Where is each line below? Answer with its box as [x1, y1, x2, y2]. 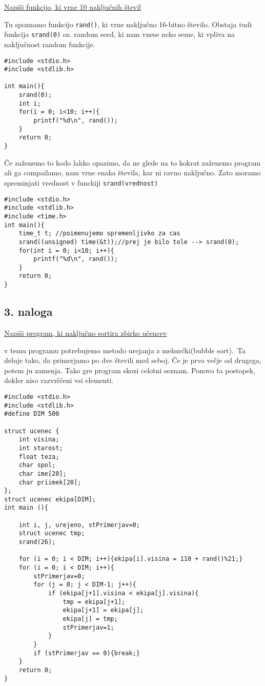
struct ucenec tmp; [18, 530, 85, 537]
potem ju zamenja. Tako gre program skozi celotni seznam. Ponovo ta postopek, [4, 365, 256, 375]
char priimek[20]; [18, 478, 81, 486]
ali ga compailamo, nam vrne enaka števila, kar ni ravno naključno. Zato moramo [4, 167, 261, 178]
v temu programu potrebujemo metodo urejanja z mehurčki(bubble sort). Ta [4, 345, 246, 355]
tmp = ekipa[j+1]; [63, 598, 126, 606]
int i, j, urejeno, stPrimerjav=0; [18, 521, 140, 529]
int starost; [18, 444, 63, 452]
